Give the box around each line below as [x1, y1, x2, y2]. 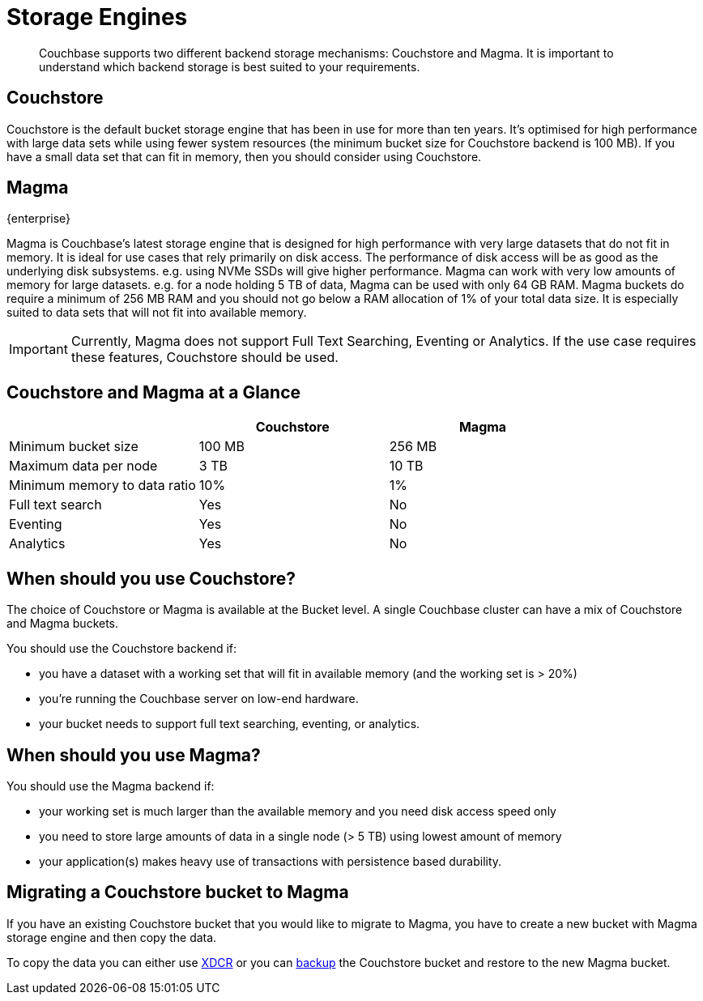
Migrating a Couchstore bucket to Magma [6, 882, 349, 903]
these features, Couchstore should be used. [70, 349, 339, 366]
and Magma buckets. [6, 616, 119, 631]
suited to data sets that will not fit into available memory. [6, 305, 307, 320]
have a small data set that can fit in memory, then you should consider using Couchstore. [6, 149, 482, 164]
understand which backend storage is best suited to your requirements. [39, 59, 420, 74]
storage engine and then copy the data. [6, 930, 217, 944]
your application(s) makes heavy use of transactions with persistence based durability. [39, 854, 502, 868]
